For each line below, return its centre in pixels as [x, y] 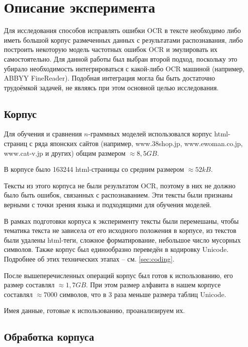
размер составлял [29, 285]
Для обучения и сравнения [43, 134]
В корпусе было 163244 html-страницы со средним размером [94, 169]
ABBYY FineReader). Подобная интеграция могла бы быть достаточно [109, 78]
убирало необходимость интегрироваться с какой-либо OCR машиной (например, [124, 68]
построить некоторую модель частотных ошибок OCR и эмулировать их [111, 49]
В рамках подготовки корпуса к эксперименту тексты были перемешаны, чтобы [121, 221]
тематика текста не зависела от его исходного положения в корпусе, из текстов [120, 230]
